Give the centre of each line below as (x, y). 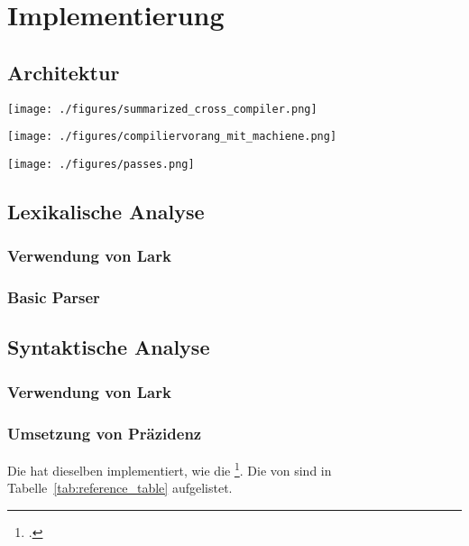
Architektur (64, 72)
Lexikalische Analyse (106, 211)
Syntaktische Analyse (109, 347)
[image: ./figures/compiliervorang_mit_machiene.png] (172, 137)
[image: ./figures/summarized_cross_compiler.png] (162, 109)
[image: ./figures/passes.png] (101, 164)
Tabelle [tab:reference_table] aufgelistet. (120, 488)
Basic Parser (54, 297)
